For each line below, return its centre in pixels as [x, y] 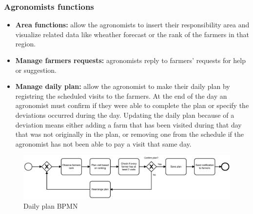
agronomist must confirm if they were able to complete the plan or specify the [132, 105]
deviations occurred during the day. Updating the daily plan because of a [125, 115]
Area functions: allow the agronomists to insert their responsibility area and [132, 25]
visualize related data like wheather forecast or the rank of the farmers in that [132, 34]
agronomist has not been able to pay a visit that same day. [103, 143]
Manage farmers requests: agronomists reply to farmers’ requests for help [130, 60]
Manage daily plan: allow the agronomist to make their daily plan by [123, 86]
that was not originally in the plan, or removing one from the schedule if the [129, 134]
